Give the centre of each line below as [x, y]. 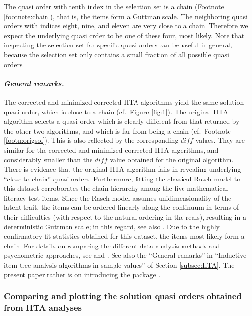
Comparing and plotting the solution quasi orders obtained [123, 296]
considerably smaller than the [48, 159]
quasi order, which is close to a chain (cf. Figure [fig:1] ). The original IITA [116, 111]
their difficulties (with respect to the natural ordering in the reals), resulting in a [125, 217]
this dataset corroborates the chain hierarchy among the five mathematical [116, 188]
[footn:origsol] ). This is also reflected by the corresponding [91, 140]
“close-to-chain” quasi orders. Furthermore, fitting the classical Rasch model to [122, 178]
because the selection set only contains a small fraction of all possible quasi [116, 54]
